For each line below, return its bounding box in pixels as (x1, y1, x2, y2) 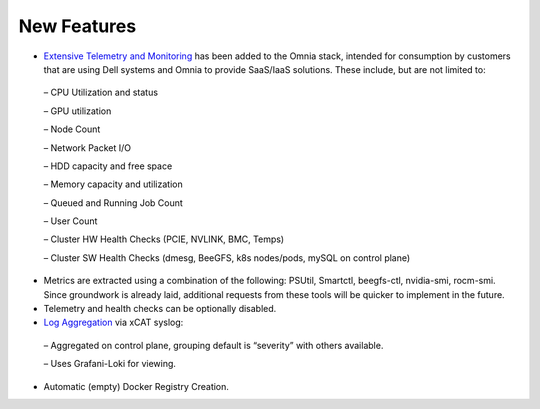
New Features (18, 15, 137, 37)
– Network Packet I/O (43, 141, 132, 154)
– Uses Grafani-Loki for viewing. (43, 358, 177, 370)
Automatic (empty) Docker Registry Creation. (43, 380, 230, 392)
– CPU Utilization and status (43, 86, 159, 99)
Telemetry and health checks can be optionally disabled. (43, 303, 277, 315)
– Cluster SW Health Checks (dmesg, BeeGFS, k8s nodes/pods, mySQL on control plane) (43, 251, 411, 264)
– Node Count (43, 123, 101, 135)
